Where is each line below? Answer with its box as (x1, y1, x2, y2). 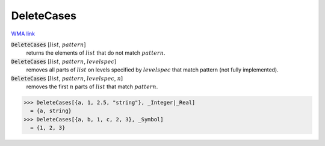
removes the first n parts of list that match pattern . (26, 83, 158, 90)
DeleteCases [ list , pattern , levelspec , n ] (11, 75, 123, 82)
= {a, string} (30, 108, 72, 114)
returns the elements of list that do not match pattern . (26, 49, 166, 56)
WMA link (11, 30, 36, 37)
